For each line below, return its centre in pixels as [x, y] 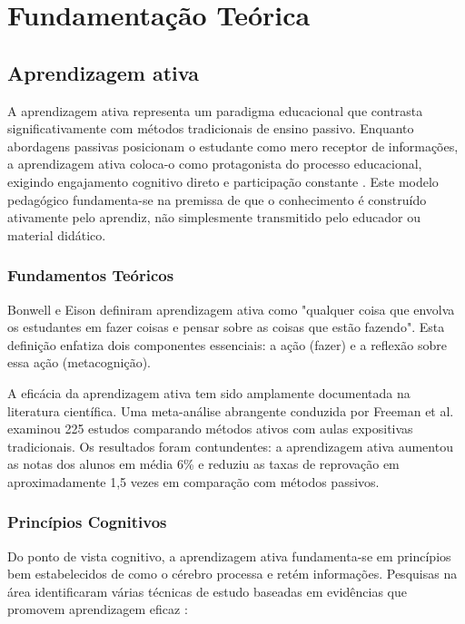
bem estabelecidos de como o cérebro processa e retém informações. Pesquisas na [232, 574]
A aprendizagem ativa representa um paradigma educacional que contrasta [215, 110]
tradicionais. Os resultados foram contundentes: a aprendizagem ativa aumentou [230, 446]
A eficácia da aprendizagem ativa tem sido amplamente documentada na [209, 392]
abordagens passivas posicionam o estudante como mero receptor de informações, [233, 146]
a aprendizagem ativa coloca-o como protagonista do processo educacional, [215, 164]
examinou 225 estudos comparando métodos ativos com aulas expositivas [210, 429]
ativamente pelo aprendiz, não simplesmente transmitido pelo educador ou [214, 217]
